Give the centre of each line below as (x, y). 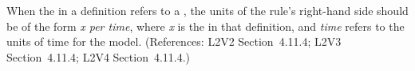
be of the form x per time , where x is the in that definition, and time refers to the (206, 26)
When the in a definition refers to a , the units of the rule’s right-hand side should (207, 10)
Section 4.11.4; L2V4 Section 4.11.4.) (99, 56)
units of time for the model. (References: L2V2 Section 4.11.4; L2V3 (174, 41)
